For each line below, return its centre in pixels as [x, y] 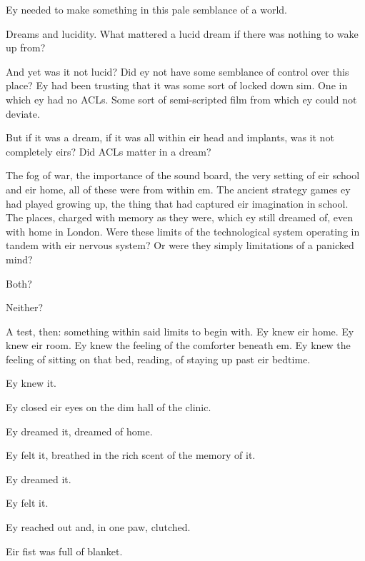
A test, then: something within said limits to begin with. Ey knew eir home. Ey [180, 331]
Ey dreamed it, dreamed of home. [79, 431]
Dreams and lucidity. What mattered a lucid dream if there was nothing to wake [182, 33]
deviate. [23, 113]
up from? [26, 47]
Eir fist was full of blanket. [64, 551]
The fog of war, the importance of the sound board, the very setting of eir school [183, 175]
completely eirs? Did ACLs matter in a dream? [109, 151]
